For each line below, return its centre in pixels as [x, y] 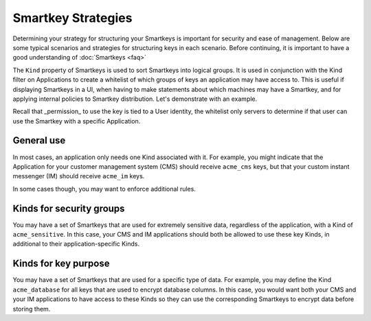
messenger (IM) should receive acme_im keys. [79, 176]
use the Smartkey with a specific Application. [77, 121]
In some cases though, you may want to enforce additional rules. [104, 189]
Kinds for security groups [69, 208]
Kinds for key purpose [61, 264]
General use [39, 141]
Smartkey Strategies [72, 18]
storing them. [32, 309]
